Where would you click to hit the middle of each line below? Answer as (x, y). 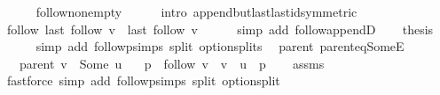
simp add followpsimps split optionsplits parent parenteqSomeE (220, 46)
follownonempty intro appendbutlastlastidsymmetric (196, 11)
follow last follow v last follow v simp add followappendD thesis (220, 29)
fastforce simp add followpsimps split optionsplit (143, 80)
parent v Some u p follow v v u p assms (172, 63)
